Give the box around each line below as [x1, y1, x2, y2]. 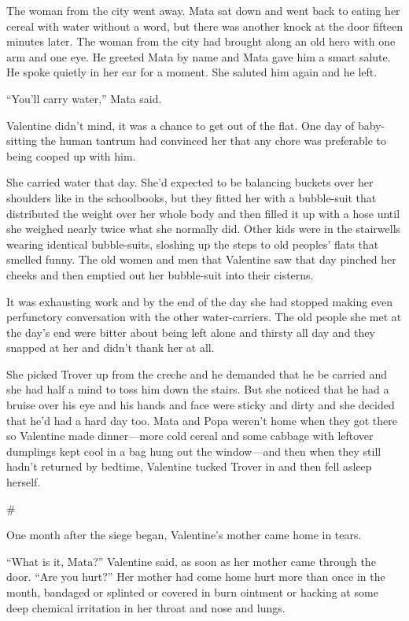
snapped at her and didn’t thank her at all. [6, 339, 215, 356]
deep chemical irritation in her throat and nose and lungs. [6, 599, 286, 615]
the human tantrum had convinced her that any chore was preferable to [40, 132, 386, 149]
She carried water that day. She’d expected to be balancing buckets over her [6, 174, 374, 190]
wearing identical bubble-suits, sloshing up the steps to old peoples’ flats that [6, 235, 379, 252]
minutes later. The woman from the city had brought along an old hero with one [6, 33, 396, 50]
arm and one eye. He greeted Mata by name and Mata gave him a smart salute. [6, 48, 391, 65]
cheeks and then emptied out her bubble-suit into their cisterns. [6, 266, 314, 283]
